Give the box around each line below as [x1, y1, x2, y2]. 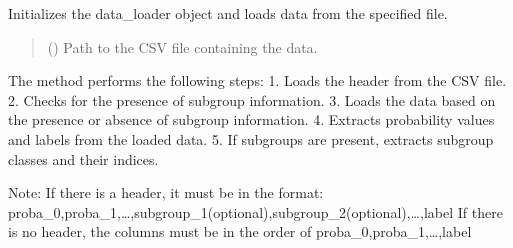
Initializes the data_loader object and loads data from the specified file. [8, 3, 448, 23]
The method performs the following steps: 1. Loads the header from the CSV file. [8, 70, 507, 91]
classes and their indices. [8, 148, 159, 169]
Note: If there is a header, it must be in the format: [8, 182, 324, 203]
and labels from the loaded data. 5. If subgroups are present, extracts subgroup [8, 128, 494, 149]
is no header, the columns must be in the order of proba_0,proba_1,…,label [8, 221, 472, 242]
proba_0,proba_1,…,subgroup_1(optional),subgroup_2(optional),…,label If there [8, 201, 503, 222]
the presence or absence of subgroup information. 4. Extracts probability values [8, 109, 495, 130]
